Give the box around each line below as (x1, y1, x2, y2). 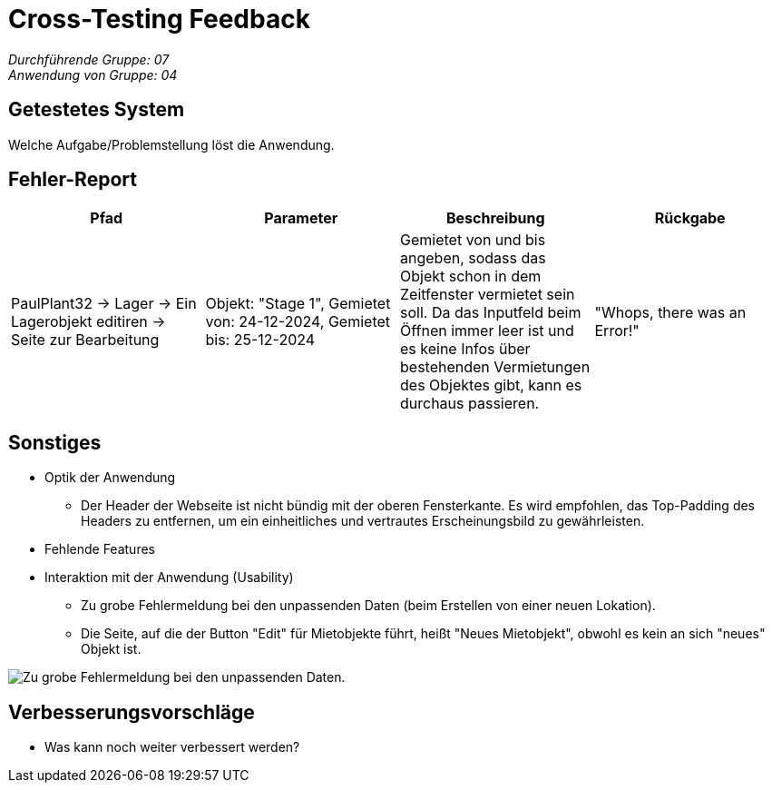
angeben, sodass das (400, 249, 546, 268)
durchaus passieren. (400, 394, 540, 413)
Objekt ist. (81, 641, 142, 657)
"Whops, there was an (594, 303, 747, 322)
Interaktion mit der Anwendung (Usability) (44, 569, 294, 586)
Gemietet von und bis (400, 231, 546, 250)
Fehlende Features (44, 541, 155, 558)
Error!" (594, 321, 640, 341)
